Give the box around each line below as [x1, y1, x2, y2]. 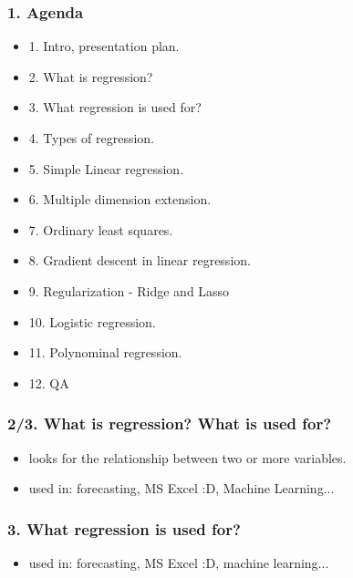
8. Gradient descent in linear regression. [28, 251, 251, 270]
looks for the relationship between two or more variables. [28, 448, 347, 467]
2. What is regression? [28, 67, 153, 86]
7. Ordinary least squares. [28, 220, 173, 239]
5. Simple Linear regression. [28, 159, 184, 178]
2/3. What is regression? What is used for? [7, 412, 332, 435]
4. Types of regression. [28, 129, 154, 147]
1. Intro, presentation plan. [28, 36, 180, 56]
